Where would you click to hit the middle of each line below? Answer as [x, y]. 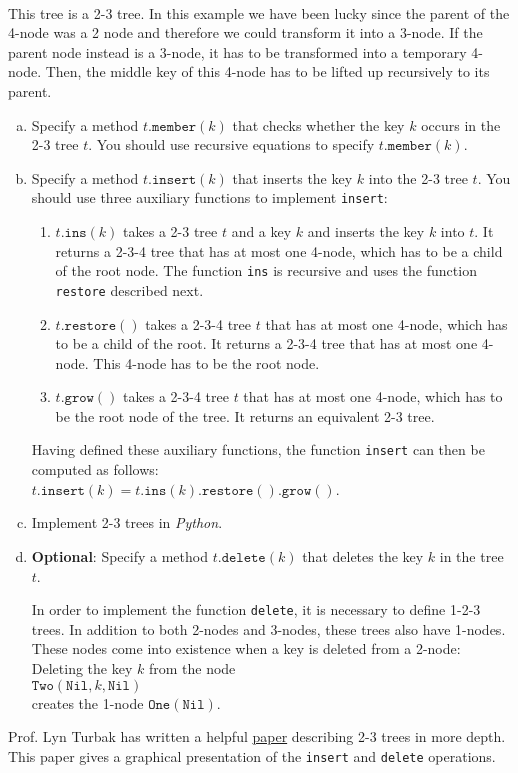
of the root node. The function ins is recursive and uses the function [266, 270]
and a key [261, 231]
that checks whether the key [318, 124]
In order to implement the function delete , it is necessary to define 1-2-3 [256, 609]
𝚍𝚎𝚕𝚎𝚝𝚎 [243, 557]
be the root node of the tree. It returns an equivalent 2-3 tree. [245, 415]
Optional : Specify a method [119, 555]
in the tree [471, 555]
